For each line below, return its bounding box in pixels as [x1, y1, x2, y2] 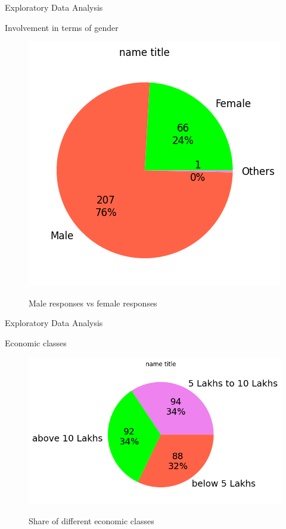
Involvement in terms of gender [5, 21, 119, 33]
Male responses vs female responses [29, 296, 157, 309]
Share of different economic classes [29, 514, 154, 527]
